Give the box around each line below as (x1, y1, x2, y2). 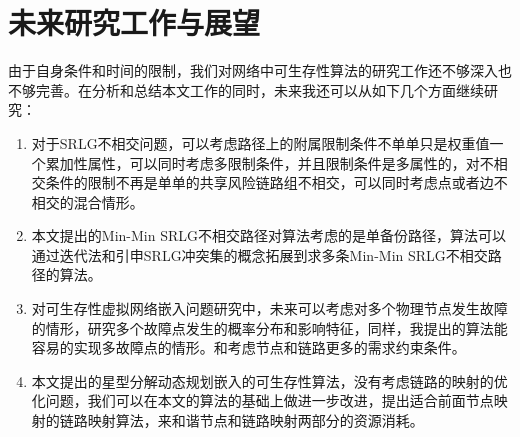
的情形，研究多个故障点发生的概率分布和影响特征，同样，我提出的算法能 (31, 317, 508, 338)
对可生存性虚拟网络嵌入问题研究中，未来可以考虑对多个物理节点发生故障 (31, 298, 508, 319)
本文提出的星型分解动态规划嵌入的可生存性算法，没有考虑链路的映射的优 (31, 370, 508, 391)
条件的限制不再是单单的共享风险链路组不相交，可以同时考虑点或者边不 (45, 172, 508, 193)
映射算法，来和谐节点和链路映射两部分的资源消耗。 (87, 410, 424, 431)
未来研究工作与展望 (8, 2, 261, 43)
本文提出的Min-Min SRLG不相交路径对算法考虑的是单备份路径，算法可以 (31, 225, 506, 246)
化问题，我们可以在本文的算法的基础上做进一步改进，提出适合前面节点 (31, 390, 494, 411)
